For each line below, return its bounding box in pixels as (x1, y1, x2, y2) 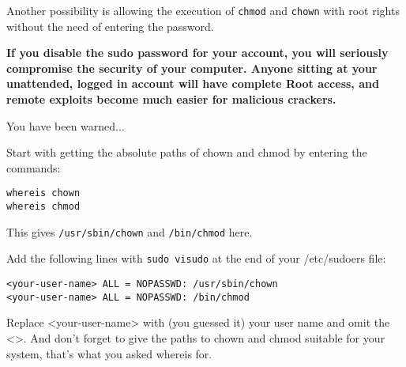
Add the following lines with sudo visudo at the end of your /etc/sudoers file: (6, 250, 386, 267)
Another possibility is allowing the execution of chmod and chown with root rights (6, 2, 400, 18)
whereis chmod (6, 201, 81, 213)
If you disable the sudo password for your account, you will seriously (6, 44, 389, 61)
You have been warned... (6, 117, 125, 134)
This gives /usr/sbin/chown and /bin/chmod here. (6, 223, 253, 240)
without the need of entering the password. (6, 17, 214, 34)
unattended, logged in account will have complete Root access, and (6, 75, 379, 92)
